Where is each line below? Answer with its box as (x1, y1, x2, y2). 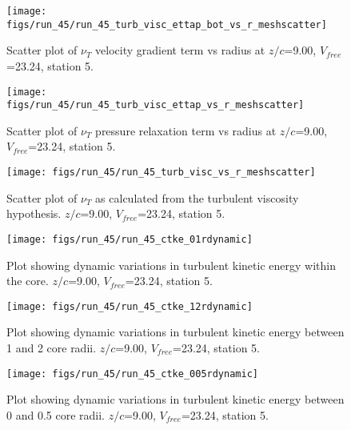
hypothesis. (6, 205, 62, 222)
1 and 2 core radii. (6, 339, 97, 356)
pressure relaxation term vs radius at (95, 122, 277, 139)
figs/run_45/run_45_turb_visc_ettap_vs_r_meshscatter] (6, 99, 305, 111)
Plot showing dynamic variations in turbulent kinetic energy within (6, 256, 336, 273)
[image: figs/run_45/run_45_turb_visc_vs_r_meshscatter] (6, 167, 316, 178)
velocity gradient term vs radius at (95, 42, 265, 58)
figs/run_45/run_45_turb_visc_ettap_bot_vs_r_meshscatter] (6, 18, 327, 30)
